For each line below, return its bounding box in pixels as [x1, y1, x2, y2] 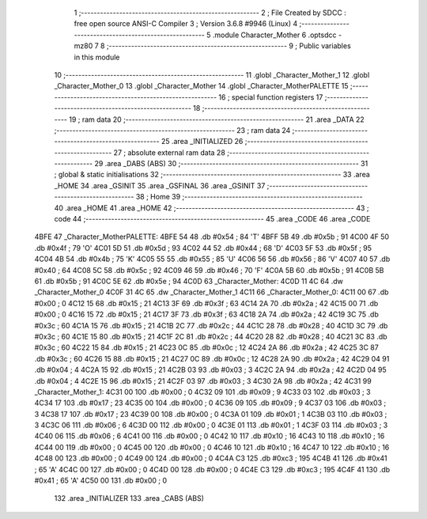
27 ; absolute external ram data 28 [113, 147, 225, 157]
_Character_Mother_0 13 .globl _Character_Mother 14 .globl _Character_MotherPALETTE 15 [54, 81, 349, 91]
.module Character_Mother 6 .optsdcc [212, 30, 337, 40]
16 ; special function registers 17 [218, 92, 323, 102]
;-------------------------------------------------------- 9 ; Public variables [106, 41, 351, 51]
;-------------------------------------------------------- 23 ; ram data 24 [54, 125, 291, 134]
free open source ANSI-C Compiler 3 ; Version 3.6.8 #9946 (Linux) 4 [74, 19, 298, 28]
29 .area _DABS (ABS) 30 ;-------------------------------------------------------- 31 [94, 159, 368, 169]
